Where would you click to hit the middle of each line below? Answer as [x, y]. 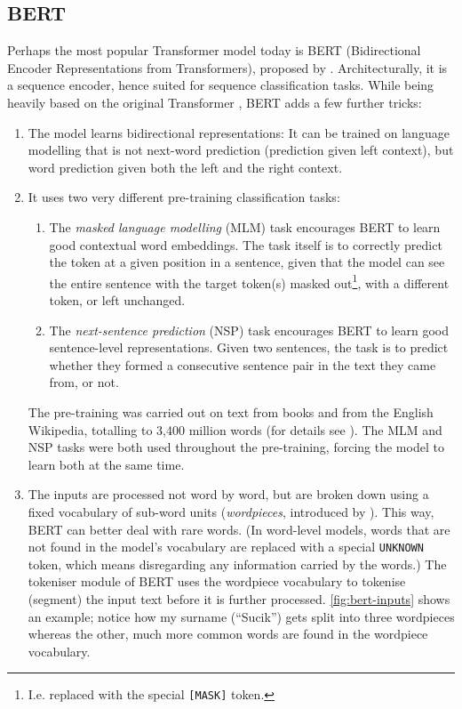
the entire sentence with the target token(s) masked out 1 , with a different [249, 281]
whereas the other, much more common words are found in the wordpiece [228, 634]
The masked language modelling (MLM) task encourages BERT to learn [245, 226]
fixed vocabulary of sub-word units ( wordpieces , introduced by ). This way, [231, 511]
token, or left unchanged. [117, 299]
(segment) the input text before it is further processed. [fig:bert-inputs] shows [239, 598]
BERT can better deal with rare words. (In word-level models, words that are [239, 529]
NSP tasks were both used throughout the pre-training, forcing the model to [236, 447]
